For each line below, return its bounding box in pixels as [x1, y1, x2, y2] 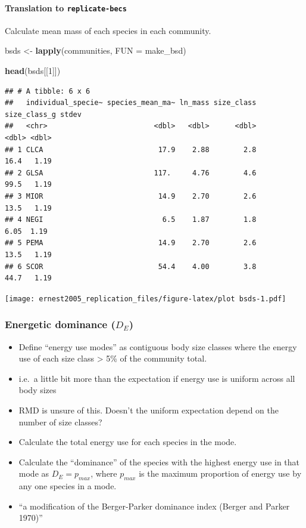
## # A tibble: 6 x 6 [5, 87, 90, 95]
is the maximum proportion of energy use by [139, 467, 302, 480]
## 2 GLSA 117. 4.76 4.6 [5, 168, 257, 177]
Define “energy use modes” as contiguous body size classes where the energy [18, 340, 297, 353]
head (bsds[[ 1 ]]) [5, 64, 61, 77]
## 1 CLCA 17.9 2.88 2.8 [5, 145, 257, 154]
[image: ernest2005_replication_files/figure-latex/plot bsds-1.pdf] [5, 294, 286, 303]
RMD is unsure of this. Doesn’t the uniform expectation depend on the [18, 403, 279, 416]
